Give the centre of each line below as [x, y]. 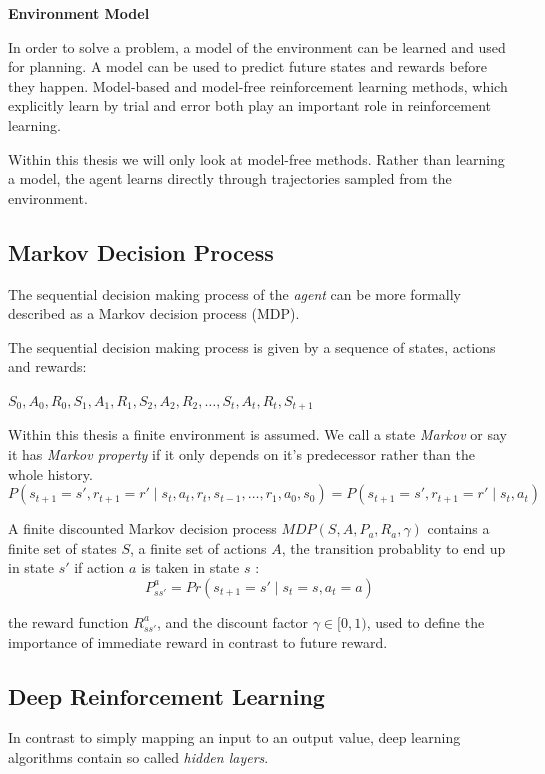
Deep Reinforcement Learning [166, 695]
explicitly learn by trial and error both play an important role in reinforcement [250, 105]
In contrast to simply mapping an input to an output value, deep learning [234, 737]
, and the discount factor [233, 621]
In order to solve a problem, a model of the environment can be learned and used [257, 46]
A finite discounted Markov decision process [142, 528]
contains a [458, 528]
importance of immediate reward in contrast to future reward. [198, 641]
